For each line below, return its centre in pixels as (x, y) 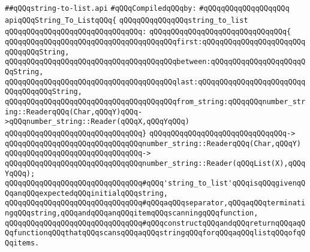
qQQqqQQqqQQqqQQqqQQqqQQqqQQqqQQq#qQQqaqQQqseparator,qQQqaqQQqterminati (155, 203)
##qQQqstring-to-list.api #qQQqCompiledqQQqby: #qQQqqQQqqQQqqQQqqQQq (147, 8)
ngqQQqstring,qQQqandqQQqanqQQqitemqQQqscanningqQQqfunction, (132, 213)
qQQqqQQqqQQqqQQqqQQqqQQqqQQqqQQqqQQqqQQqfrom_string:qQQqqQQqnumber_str (155, 101)
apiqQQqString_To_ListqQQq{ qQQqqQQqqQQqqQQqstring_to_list (127, 20)
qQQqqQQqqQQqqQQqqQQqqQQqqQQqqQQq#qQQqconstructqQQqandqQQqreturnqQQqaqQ (155, 223)
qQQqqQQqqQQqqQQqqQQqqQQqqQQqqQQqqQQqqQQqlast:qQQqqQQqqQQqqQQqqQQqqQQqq (155, 82)
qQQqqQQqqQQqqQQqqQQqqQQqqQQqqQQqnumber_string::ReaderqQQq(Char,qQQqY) (153, 143)
